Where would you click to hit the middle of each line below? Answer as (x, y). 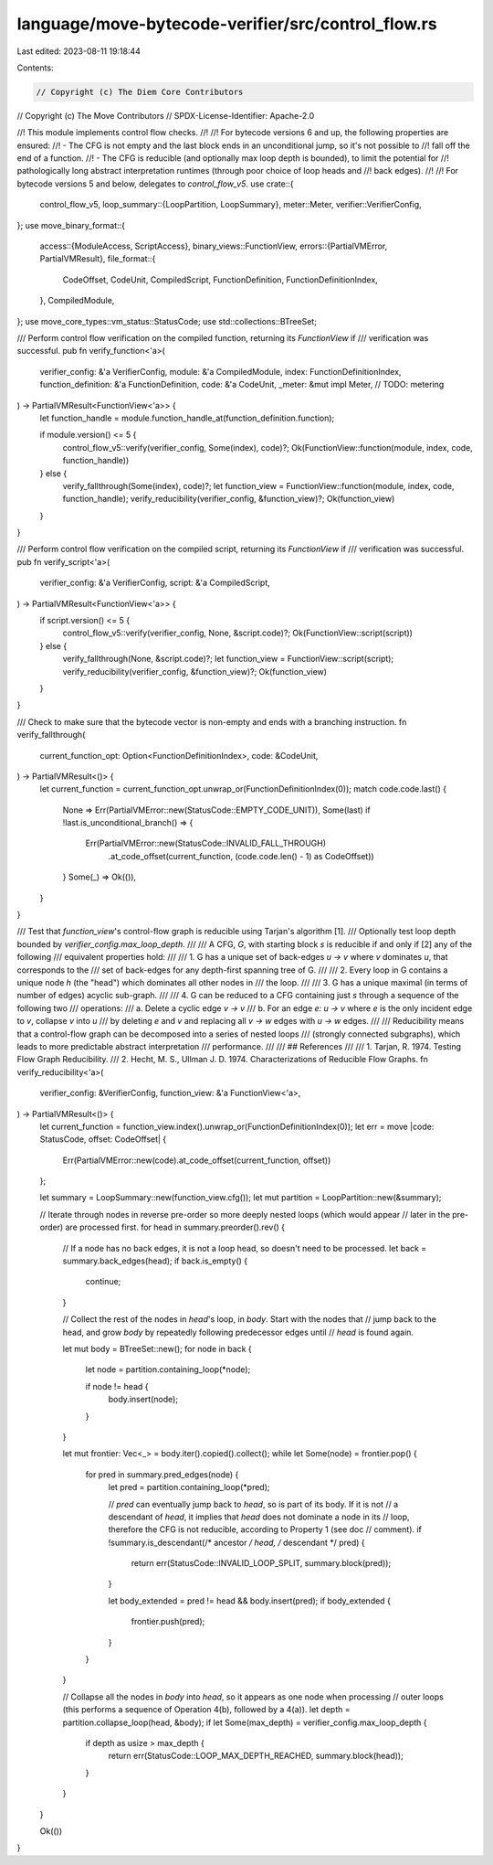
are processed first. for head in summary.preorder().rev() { (175, 1227)
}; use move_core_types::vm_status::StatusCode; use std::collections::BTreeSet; (167, 321)
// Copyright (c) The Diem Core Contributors (140, 92)
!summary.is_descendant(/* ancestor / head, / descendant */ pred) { (236, 1542)
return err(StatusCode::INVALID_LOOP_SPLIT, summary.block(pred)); (261, 1563)
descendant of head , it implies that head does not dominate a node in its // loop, (259, 1517)
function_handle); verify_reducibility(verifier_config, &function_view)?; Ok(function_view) (229, 499)
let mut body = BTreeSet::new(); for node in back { (157, 1348)
